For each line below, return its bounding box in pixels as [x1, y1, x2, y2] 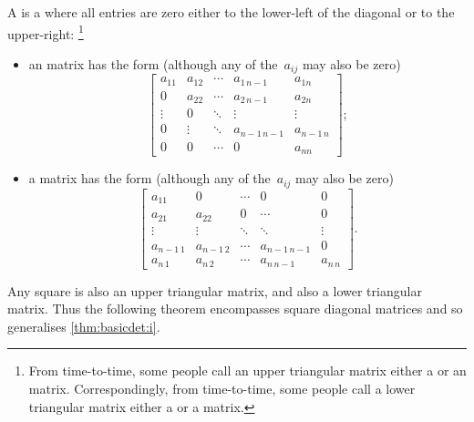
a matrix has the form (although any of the [28, 169, 271, 188]
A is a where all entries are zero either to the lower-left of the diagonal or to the [7, 3, 455, 21]
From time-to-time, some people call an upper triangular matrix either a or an [28, 361, 467, 380]
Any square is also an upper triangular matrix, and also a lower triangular [7, 281, 422, 300]
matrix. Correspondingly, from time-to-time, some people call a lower [28, 379, 416, 398]
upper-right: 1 [7, 21, 84, 43]
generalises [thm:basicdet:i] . [7, 316, 160, 335]
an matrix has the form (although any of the [28, 54, 278, 73]
